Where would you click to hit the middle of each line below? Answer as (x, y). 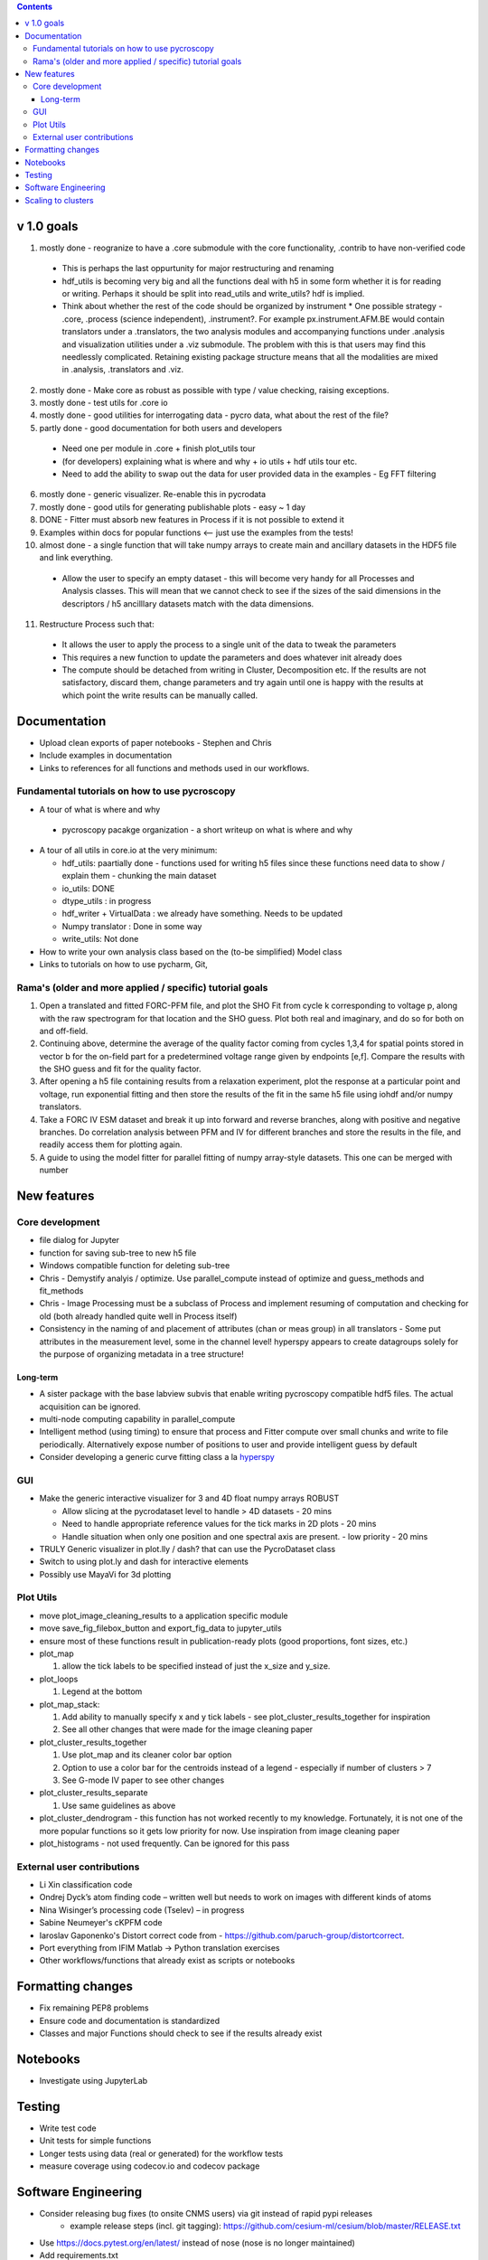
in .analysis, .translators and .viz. (123, 370)
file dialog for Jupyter (80, 1240)
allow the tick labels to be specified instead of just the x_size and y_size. (196, 1666)
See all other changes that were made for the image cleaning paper (188, 1729)
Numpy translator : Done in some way (132, 926)
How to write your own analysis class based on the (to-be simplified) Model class (191, 951)
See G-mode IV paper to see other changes (143, 1780)
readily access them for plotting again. (111, 1144)
